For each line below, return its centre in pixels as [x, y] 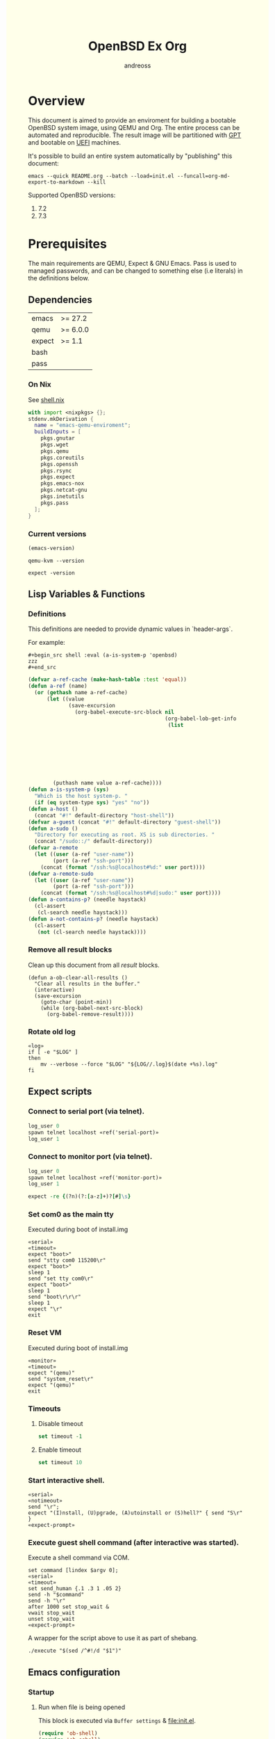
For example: [47, 643]
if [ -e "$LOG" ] [53, 1052]
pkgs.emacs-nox [62, 483]
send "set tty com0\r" [61, 1279]
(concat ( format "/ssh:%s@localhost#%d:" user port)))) [123, 867]
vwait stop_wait [51, 1613]
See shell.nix [46, 399]
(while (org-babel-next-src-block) [92, 1008]
